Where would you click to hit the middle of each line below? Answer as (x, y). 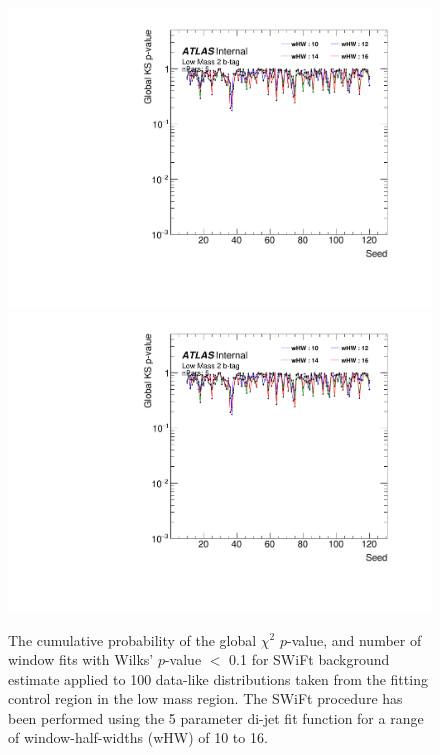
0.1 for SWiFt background (309, 659)
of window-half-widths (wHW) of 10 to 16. (138, 737)
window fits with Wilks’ (81, 659)
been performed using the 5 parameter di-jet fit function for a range (216, 717)
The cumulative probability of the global (132, 639)
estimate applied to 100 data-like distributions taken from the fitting (218, 678)
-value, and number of (354, 639)
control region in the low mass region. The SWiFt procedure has (205, 698)
